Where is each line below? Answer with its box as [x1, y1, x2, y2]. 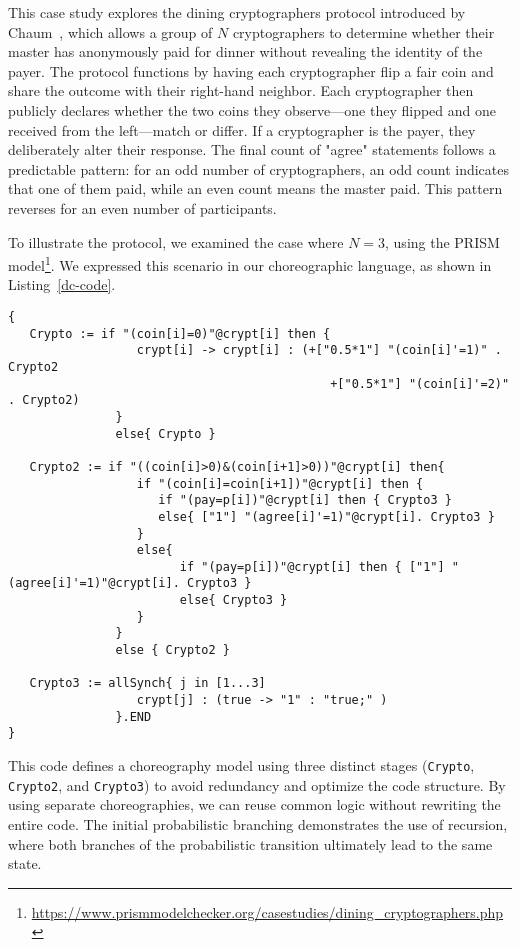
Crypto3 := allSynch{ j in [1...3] [29, 676, 266, 691]
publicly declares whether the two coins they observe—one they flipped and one [8, 99, 497, 120]
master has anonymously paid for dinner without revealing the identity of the [8, 41, 483, 62]
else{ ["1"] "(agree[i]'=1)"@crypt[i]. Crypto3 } [158, 509, 495, 524]
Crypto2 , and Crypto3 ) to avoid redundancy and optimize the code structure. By [8, 774, 506, 795]
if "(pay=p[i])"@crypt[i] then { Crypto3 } [158, 493, 452, 508]
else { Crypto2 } [115, 643, 230, 658]
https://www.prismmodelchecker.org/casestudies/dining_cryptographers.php [31, 901, 504, 922]
